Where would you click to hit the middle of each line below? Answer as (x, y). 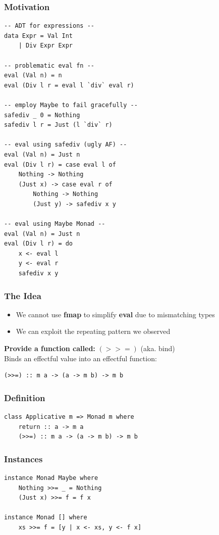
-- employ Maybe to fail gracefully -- (71, 105)
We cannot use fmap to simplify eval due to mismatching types (115, 314)
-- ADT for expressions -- (49, 26)
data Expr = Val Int (39, 36)
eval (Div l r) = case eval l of (60, 164)
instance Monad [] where (46, 518)
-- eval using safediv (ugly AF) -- (66, 145)
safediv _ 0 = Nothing (42, 115)
